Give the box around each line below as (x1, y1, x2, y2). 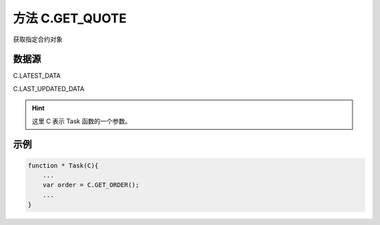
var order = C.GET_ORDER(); (42, 181, 140, 189)
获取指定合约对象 (13, 35, 63, 43)
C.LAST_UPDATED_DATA (13, 84, 84, 93)
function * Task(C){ (27, 161, 99, 170)
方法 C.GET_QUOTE (13, 11, 127, 26)
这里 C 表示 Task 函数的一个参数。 (32, 116, 132, 125)
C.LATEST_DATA (13, 71, 61, 80)
